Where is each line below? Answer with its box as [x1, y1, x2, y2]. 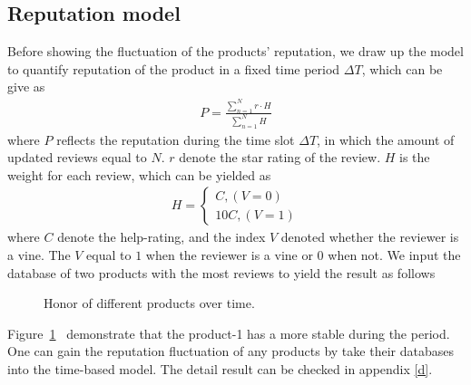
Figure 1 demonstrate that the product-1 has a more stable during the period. [7, 323, 450, 342]
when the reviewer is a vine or [145, 245, 313, 265]
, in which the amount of [317, 130, 455, 149]
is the [399, 148, 430, 167]
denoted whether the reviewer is [280, 227, 459, 246]
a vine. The [7, 245, 71, 265]
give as [7, 77, 45, 96]
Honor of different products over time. [44, 294, 255, 313]
